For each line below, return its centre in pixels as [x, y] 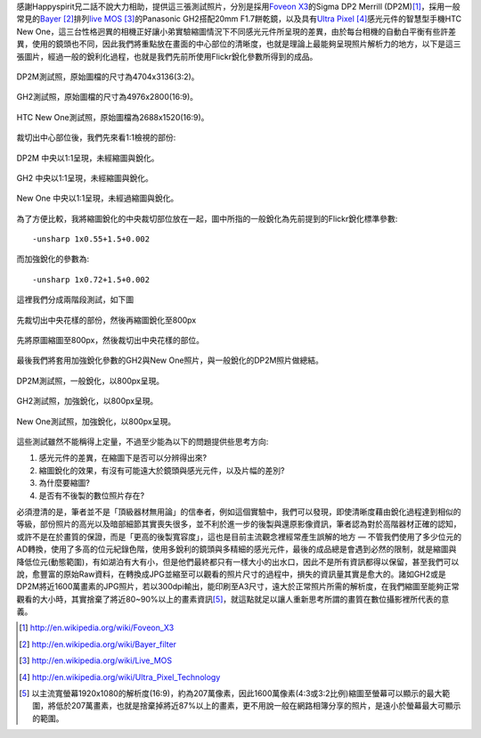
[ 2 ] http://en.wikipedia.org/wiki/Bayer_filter [98, 644]
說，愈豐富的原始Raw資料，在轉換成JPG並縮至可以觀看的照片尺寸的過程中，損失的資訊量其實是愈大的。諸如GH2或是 [232, 574]
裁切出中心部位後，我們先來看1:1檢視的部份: [96, 137]
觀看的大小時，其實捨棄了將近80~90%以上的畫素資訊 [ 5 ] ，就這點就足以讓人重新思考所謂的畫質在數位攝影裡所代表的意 [233, 599]
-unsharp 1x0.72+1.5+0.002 [91, 279]
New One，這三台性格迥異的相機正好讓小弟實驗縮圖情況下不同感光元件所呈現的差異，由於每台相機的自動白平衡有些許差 [236, 31]
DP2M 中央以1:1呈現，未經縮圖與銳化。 [88, 158]
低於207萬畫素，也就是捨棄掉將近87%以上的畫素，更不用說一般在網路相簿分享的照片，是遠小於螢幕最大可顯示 [258, 706]
